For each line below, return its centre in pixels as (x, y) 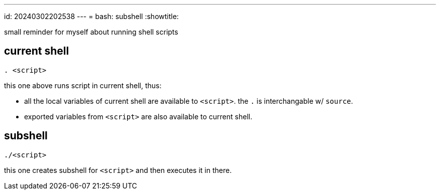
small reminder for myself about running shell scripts (91, 32)
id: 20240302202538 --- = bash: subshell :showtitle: (91, 16)
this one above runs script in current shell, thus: (83, 85)
